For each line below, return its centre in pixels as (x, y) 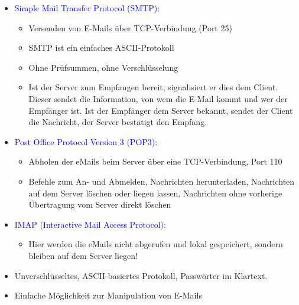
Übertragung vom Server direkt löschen (100, 204)
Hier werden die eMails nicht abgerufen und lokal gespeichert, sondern (156, 244)
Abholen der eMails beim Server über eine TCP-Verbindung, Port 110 (155, 161)
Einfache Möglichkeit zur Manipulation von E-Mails (108, 295)
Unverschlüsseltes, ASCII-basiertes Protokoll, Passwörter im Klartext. (141, 275)
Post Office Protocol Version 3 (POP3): (86, 141)
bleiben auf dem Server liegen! (83, 255)
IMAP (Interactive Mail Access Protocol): (90, 224)
